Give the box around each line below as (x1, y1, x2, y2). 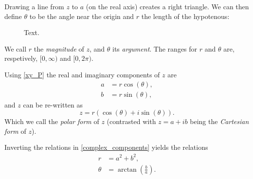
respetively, (4, 53, 38, 63)
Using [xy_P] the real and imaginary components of (4, 69, 160, 79)
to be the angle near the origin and (29, 11, 134, 21)
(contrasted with (107, 116, 156, 126)
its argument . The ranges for (112, 43, 198, 54)
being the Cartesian (190, 116, 249, 126)
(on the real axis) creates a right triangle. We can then (86, 1, 249, 11)
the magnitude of (34, 43, 84, 54)
